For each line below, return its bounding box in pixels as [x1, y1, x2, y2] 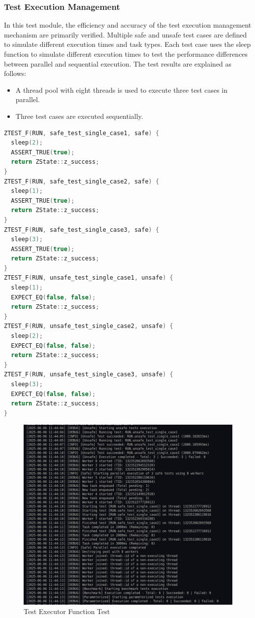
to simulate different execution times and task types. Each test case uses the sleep [4, 39, 251, 49]
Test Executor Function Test [24, 606, 110, 617]
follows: [4, 68, 27, 78]
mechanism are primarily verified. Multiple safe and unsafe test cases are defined [4, 29, 247, 39]
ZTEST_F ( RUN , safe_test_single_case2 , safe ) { [4, 178, 159, 185]
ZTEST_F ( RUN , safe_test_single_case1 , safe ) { [4, 129, 159, 137]
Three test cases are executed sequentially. [15, 110, 143, 121]
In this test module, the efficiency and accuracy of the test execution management [4, 20, 252, 30]
